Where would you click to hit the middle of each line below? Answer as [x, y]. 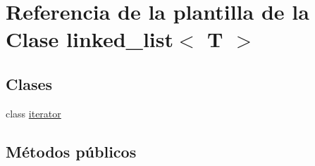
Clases [29, 83]
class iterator [33, 113]
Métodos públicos [71, 151]
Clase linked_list [89, 39]
